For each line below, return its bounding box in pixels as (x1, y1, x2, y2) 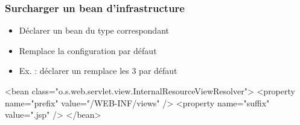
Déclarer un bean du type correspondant (19, 24, 169, 37)
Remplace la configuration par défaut (19, 44, 157, 56)
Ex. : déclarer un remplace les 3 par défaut (19, 64, 177, 77)
